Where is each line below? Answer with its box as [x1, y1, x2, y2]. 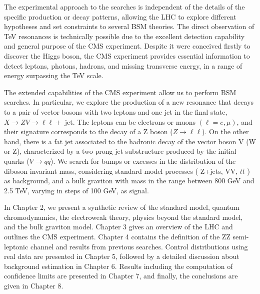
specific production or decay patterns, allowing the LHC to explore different [4, 11, 236, 22]
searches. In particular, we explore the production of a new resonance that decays [4, 97, 254, 107]
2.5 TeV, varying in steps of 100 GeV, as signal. [4, 185, 149, 195]
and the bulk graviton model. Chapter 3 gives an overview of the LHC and [4, 221, 233, 232]
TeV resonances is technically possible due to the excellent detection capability [4, 31, 245, 41]
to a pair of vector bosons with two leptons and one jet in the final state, [4, 106, 227, 117]
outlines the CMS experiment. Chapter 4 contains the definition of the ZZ [4, 231, 230, 242]
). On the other [202, 126, 249, 137]
